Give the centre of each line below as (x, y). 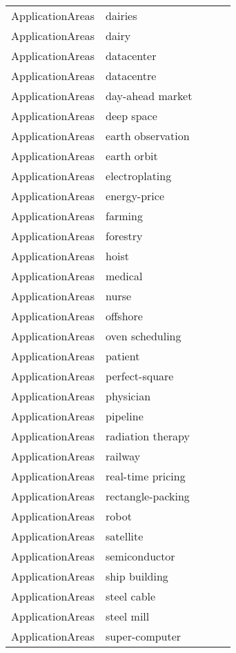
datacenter (131, 56)
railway (123, 456)
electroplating (139, 176)
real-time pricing (146, 476)
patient (123, 356)
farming (124, 216)
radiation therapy (148, 436)
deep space (131, 116)
